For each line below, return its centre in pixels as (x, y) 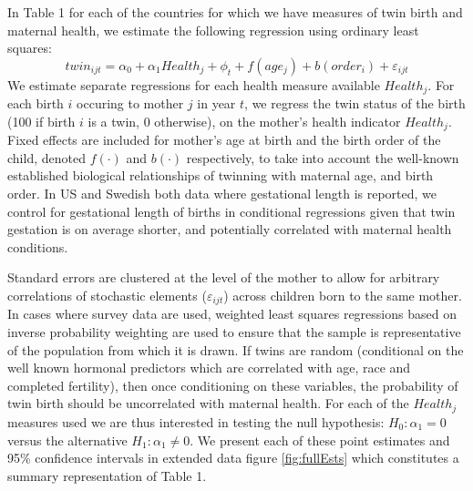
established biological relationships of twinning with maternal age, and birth (221, 175)
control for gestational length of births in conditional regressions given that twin (231, 211)
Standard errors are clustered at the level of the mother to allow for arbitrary (224, 277)
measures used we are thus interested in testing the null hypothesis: (196, 421)
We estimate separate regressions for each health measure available (194, 84)
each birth (36, 103)
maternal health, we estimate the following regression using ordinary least (213, 30)
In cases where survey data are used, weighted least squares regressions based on (232, 314)
